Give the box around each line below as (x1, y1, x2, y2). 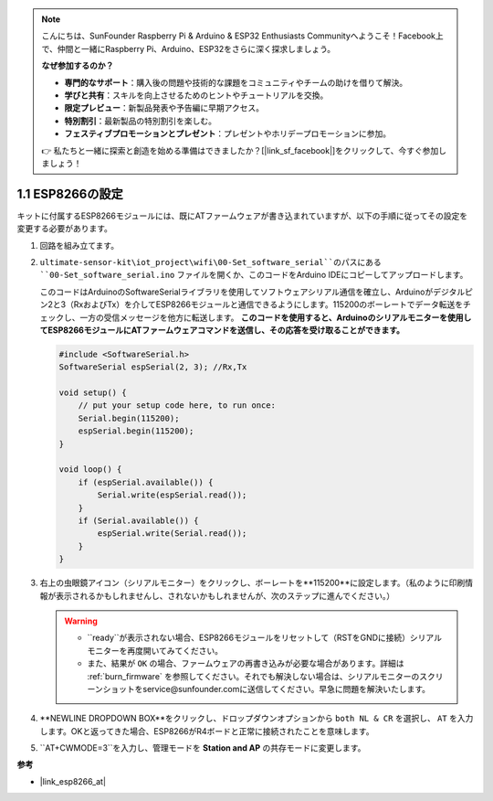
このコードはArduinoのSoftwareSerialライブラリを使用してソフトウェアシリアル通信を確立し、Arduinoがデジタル (39, 286, 466, 297)
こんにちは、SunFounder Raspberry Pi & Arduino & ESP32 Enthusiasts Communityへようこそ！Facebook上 (41, 30, 445, 41)
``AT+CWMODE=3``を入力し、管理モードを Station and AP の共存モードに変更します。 (39, 742, 366, 753)
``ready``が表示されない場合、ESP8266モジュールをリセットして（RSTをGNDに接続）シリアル (87, 632, 443, 644)
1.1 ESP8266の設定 (16, 186, 123, 201)
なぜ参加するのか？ (41, 60, 114, 71)
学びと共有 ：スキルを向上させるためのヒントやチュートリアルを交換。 (64, 90, 329, 101)
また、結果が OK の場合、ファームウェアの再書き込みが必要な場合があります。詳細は (87, 658, 404, 669)
